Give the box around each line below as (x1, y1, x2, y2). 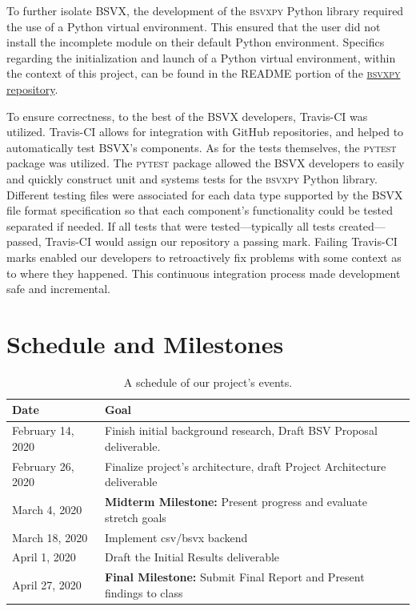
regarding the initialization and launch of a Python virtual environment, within (6, 49, 396, 66)
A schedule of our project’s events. (123, 373, 293, 390)
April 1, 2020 (12, 549, 76, 565)
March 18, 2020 (12, 529, 88, 545)
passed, (6, 233, 42, 250)
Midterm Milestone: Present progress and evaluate (105, 493, 368, 510)
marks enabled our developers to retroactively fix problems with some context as (6, 248, 402, 265)
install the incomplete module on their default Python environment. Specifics (6, 34, 385, 50)
